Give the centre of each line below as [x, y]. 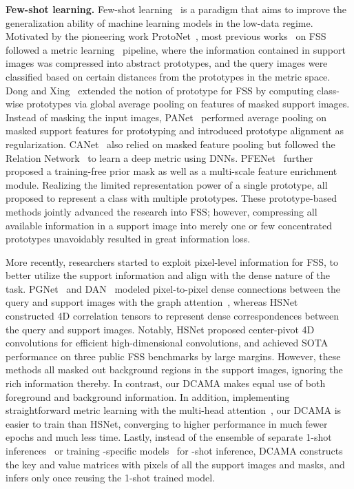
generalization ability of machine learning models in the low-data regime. [159, 22]
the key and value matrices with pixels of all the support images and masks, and [175, 464]
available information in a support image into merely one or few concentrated [169, 225]
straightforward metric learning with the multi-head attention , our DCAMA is [174, 410]
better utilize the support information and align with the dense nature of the [168, 275]
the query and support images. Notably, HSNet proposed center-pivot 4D [160, 329]
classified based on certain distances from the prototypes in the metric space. [168, 76]
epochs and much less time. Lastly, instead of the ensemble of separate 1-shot [169, 437]
